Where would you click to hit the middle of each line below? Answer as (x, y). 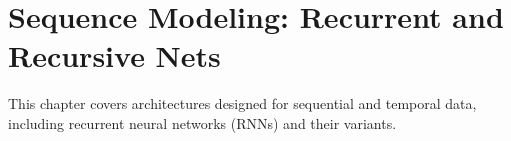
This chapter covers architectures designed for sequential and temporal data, (242, 103)
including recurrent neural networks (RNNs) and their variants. (202, 122)
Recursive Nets (114, 55)
